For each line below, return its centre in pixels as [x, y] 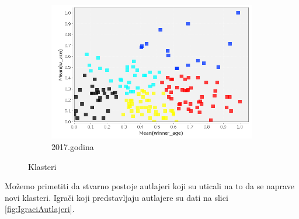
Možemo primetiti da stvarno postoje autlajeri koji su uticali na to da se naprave [149, 186]
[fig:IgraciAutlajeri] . [40, 209]
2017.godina [73, 146]
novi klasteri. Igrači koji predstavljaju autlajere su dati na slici [117, 197]
